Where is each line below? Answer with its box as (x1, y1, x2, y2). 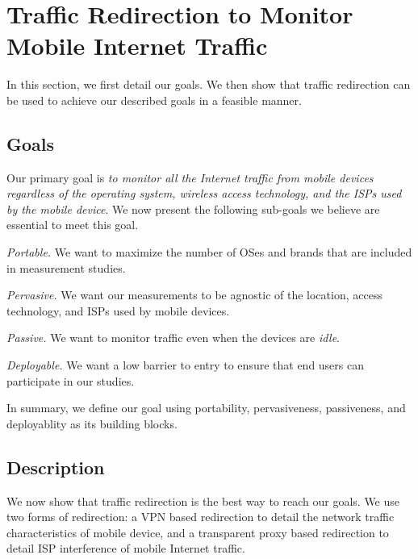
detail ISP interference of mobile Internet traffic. (6, 540, 245, 557)
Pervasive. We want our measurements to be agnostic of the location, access (6, 286, 382, 303)
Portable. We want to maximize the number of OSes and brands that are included (6, 244, 412, 261)
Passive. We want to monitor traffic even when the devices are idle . (6, 329, 340, 346)
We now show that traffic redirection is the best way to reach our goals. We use (6, 492, 400, 509)
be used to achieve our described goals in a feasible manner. (6, 91, 302, 108)
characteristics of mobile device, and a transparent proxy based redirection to (6, 524, 389, 540)
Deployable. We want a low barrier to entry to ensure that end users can (6, 357, 365, 373)
